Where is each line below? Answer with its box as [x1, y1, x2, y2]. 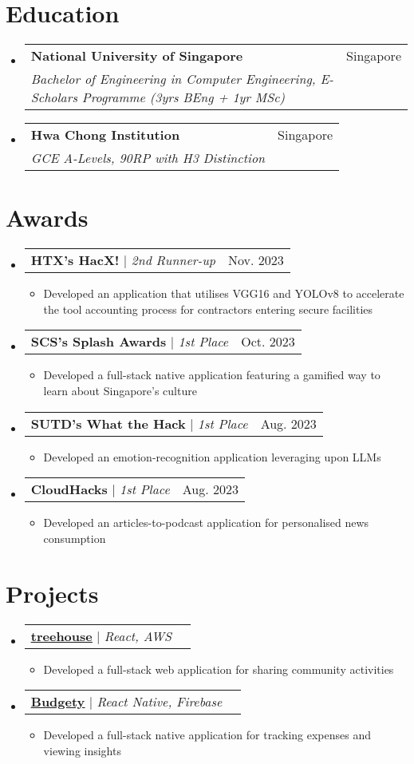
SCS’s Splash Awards [30, 332, 167, 351]
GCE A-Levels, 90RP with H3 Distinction [30, 148, 266, 168]
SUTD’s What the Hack [30, 414, 186, 433]
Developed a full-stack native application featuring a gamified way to [43, 366, 380, 383]
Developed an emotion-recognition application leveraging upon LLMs [43, 448, 381, 465]
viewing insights [43, 742, 121, 758]
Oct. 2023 [241, 332, 295, 351]
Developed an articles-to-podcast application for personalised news [43, 514, 369, 531]
